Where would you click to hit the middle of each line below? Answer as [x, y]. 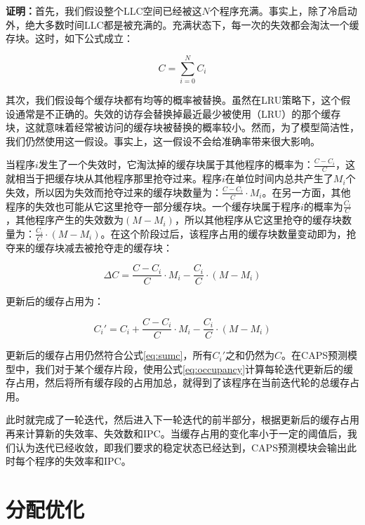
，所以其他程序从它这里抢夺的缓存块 [258, 220]
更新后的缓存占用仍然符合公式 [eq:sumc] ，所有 [109, 355]
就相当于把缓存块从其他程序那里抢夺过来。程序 [114, 178]
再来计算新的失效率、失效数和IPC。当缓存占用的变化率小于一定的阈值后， [177, 434]
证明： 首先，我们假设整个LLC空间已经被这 [104, 11]
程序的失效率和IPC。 [83, 461]
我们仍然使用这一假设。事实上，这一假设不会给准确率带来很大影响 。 [163, 141]
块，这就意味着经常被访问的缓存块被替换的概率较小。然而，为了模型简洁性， [182, 127]
